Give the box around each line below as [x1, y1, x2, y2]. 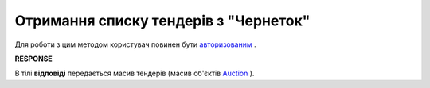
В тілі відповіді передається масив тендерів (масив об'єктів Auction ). [14, 68, 255, 78]
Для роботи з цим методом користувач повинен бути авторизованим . [14, 40, 256, 49]
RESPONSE [14, 54, 53, 63]
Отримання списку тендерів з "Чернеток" [14, 12, 311, 29]
